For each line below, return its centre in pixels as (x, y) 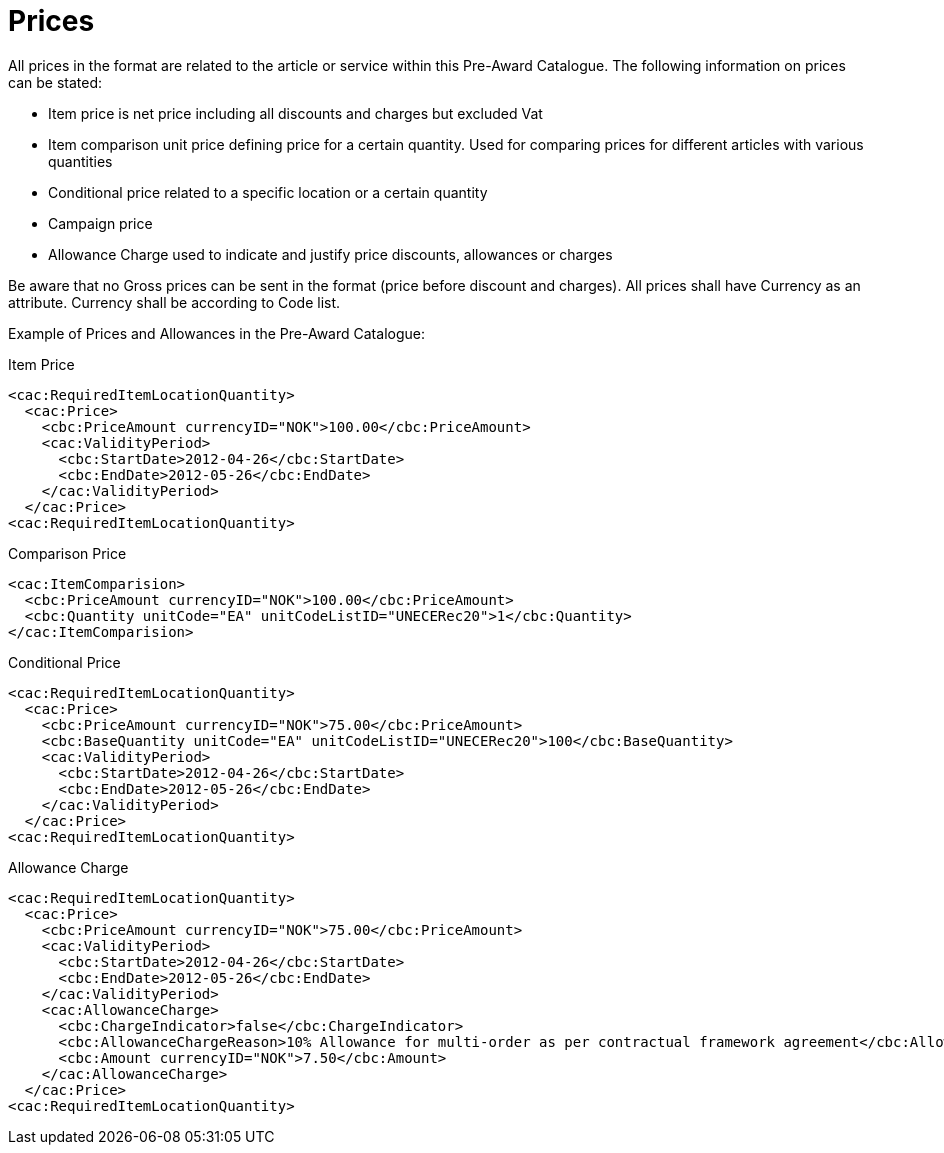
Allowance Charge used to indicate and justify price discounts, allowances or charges (330, 254)
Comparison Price (67, 553)
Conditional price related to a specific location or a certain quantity (268, 192)
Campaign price (100, 223)
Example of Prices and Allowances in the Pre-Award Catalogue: (216, 333)
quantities (80, 161)
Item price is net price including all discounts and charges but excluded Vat (295, 113)
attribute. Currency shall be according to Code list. (174, 302)
